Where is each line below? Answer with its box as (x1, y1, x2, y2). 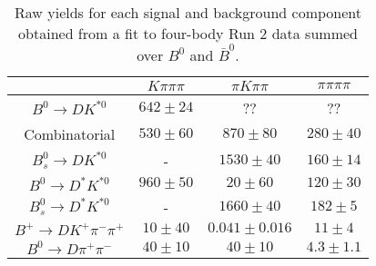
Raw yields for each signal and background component (15, 2, 361, 23)
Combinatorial (24, 123, 116, 144)
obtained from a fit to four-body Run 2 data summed (18, 23, 358, 44)
